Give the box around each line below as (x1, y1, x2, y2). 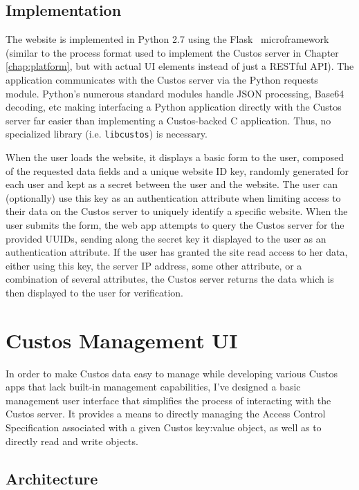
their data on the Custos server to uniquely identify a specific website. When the (6, 204, 348, 218)
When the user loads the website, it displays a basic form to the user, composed (6, 150, 344, 164)
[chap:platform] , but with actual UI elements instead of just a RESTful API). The (6, 59, 354, 73)
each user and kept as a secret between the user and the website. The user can (6, 177, 338, 191)
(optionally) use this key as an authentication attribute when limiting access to (6, 190, 341, 205)
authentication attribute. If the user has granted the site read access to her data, (6, 245, 348, 259)
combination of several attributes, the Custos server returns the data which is (6, 272, 334, 286)
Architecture (6, 467, 98, 489)
